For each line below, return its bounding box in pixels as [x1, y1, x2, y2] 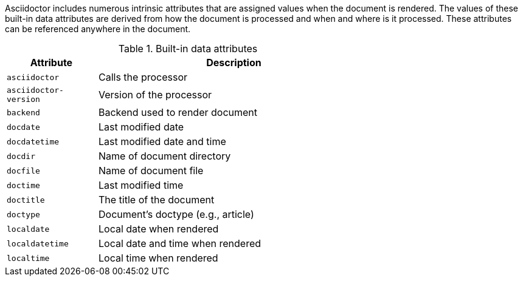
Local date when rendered [99, 223, 219, 235]
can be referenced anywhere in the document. [5, 24, 191, 34]
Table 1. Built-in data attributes [118, 42, 258, 55]
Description [206, 56, 261, 69]
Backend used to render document [99, 106, 258, 118]
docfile [7, 166, 40, 175]
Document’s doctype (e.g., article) [99, 208, 254, 220]
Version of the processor [99, 89, 212, 101]
